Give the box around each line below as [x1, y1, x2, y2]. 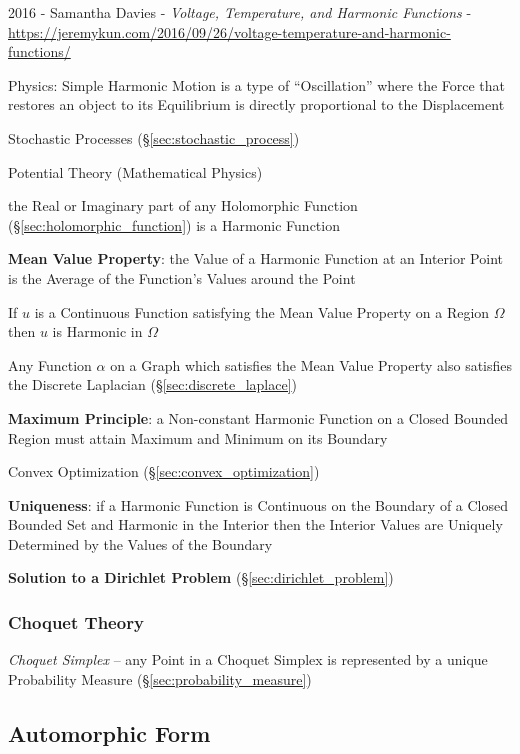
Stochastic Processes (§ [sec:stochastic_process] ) [8, 127, 300, 148]
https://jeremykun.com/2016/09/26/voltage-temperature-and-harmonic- [8, 21, 451, 42]
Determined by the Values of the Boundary [8, 533, 273, 554]
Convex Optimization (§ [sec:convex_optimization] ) [8, 461, 320, 482]
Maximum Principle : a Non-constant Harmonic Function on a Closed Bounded [8, 407, 509, 428]
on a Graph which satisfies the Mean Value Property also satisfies [110, 354, 513, 375]
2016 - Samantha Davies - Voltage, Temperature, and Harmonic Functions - [8, 2, 472, 22]
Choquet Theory [8, 609, 144, 634]
